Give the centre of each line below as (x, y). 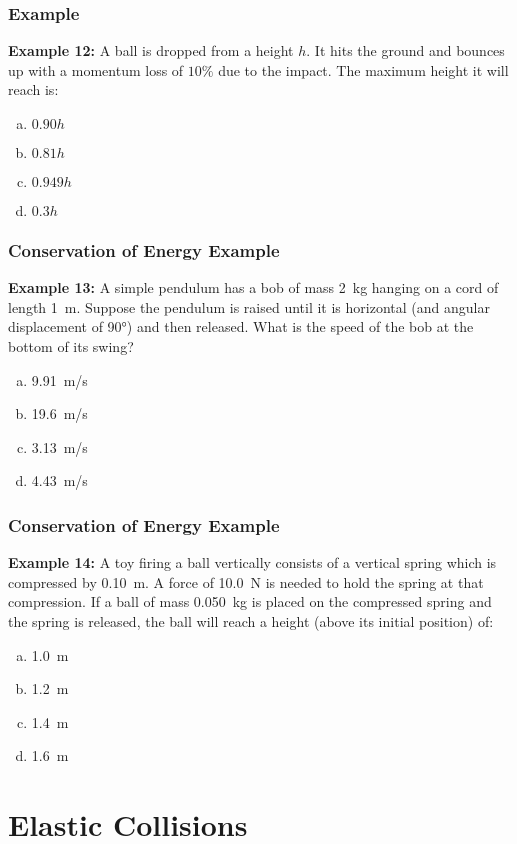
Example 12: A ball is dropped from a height (151, 50)
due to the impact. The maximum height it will (363, 69)
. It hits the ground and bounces (405, 50)
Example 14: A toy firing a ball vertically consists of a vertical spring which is (252, 562)
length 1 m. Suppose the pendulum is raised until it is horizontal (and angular (249, 306)
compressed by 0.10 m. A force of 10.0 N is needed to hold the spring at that (246, 581)
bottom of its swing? (71, 346)
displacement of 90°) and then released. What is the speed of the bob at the (241, 326)
